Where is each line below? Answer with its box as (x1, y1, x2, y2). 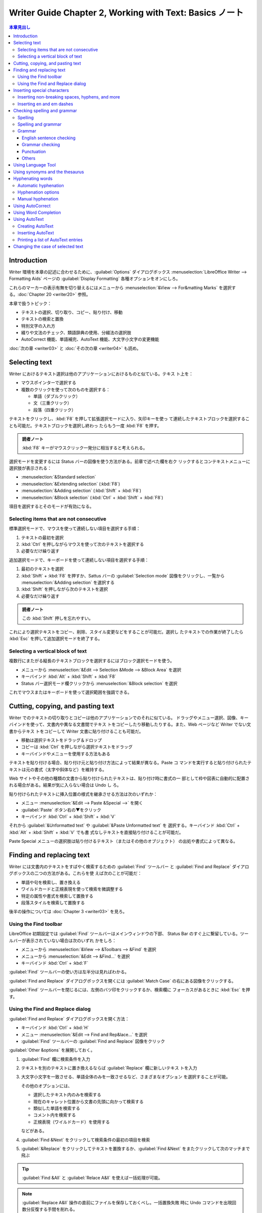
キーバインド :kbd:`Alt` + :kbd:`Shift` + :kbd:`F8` (21, 673, 116, 679)
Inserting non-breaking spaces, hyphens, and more (17, 94, 120, 100)
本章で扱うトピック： (9, 300, 52, 306)
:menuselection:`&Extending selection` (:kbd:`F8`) (21, 481, 120, 487)
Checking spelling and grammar (13, 108, 77, 114)
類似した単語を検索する (33, 1105, 80, 1111)
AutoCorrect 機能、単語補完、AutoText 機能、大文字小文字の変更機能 (21, 336, 160, 342)
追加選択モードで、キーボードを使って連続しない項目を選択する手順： (9, 557, 149, 563)
